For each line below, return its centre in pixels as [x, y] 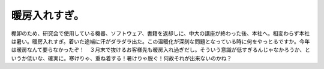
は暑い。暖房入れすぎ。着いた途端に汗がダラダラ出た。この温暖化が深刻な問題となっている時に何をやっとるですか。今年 [160, 41]
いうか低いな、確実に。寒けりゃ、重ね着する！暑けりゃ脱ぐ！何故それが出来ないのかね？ [121, 58]
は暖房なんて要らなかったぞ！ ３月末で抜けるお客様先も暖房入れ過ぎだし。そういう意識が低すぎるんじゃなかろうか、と [161, 50]
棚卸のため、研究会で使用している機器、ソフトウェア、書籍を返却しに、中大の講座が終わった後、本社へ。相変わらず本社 [160, 33]
